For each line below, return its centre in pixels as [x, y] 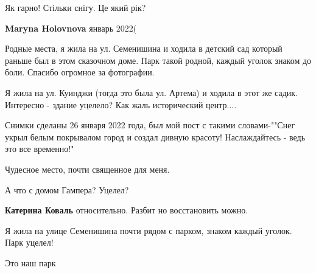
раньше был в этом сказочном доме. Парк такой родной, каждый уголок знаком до [158, 60]
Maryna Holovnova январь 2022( [71, 28]
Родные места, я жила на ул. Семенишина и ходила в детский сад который [144, 48]
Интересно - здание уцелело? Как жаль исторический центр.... [121, 104]
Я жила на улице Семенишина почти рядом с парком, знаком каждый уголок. [149, 230]
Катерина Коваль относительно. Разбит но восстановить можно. [127, 210]
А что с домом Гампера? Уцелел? [67, 189]
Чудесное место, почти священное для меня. [87, 169]
